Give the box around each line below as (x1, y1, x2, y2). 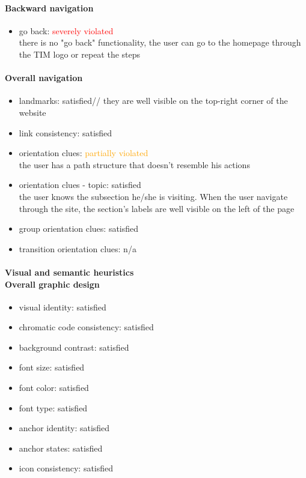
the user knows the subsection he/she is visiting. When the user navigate (19, 190, 288, 202)
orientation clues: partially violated (19, 147, 148, 159)
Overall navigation (5, 71, 83, 84)
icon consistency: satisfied (19, 462, 114, 474)
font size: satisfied (19, 361, 85, 374)
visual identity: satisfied (19, 300, 106, 313)
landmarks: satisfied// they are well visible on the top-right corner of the (19, 94, 288, 107)
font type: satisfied (19, 401, 88, 414)
